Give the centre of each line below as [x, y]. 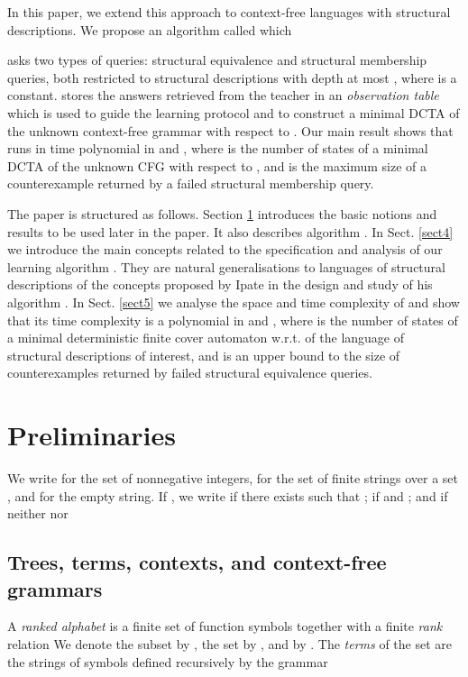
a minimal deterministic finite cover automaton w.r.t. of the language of [206, 338]
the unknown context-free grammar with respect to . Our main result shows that [230, 130]
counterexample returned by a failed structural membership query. [191, 183]
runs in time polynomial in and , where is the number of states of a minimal [218, 148]
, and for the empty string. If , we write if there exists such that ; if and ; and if [228, 495]
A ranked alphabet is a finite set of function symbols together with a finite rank [225, 626]
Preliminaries [92, 435]
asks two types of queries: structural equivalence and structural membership [217, 60]
